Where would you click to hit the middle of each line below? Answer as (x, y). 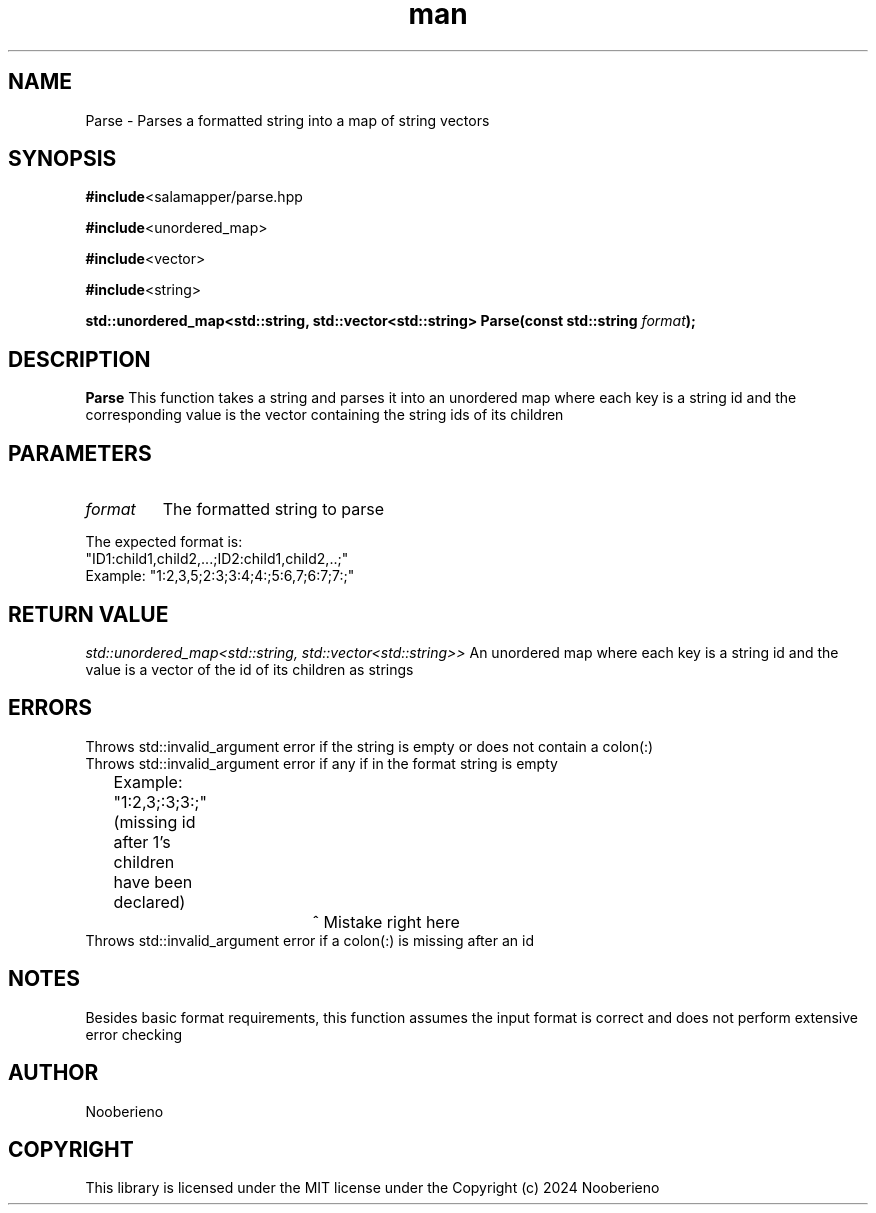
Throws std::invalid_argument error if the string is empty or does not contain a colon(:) (369, 746)
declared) (149, 901)
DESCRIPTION (79, 359)
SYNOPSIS (62, 159)
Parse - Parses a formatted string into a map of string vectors (287, 120)
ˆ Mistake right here (386, 921)
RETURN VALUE (88, 614)
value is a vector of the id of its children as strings (249, 669)
